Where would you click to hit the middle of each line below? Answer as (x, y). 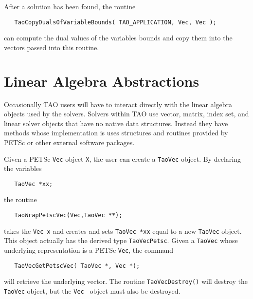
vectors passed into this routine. (52, 47)
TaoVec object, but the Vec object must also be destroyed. (92, 290)
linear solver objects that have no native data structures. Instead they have (116, 123)
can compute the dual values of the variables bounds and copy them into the (118, 38)
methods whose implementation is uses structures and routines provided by (116, 133)
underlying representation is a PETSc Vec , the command (89, 250)
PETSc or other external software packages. (69, 142)
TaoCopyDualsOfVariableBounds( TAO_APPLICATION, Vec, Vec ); (115, 22)
